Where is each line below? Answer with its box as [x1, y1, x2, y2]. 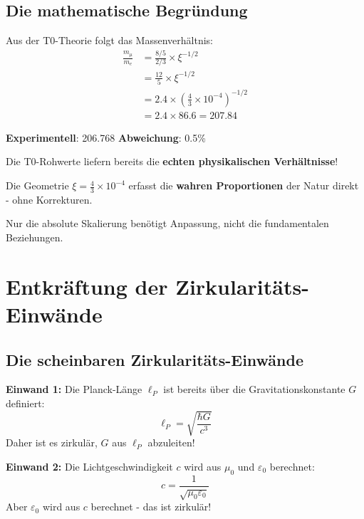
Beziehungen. [6, 230, 63, 245]
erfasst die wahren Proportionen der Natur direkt [128, 178, 359, 193]
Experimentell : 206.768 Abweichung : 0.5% [6, 130, 206, 145]
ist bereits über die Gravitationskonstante [163, 382, 345, 397]
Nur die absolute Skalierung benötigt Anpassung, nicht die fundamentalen [6, 216, 329, 231]
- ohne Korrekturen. [6, 192, 93, 206]
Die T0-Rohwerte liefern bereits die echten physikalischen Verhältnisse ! [6, 154, 338, 169]
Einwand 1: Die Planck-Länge [6, 382, 142, 397]
